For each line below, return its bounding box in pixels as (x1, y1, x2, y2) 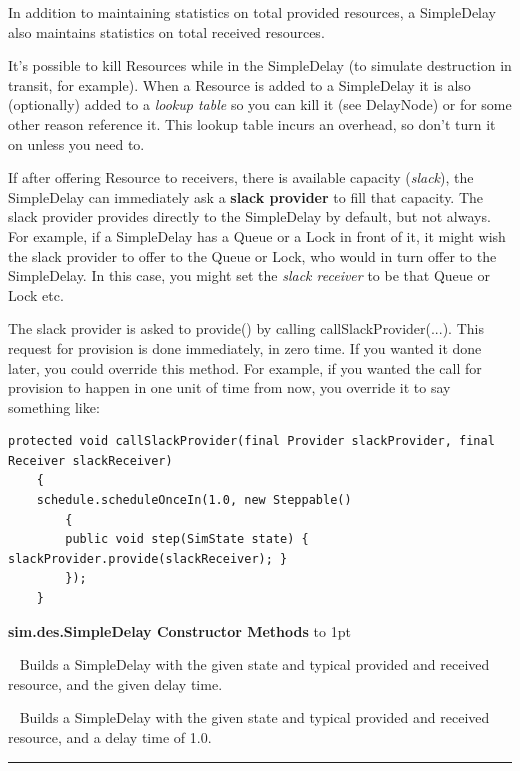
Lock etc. (8, 284, 64, 305)
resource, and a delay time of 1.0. (8, 727, 212, 747)
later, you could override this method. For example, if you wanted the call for (8, 357, 482, 378)
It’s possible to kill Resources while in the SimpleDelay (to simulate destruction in (8, 55, 512, 76)
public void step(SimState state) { (65, 532, 309, 547)
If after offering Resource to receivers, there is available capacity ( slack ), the (8, 167, 474, 188)
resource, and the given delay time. (8, 673, 223, 694)
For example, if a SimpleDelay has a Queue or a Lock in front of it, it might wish (8, 225, 506, 246)
